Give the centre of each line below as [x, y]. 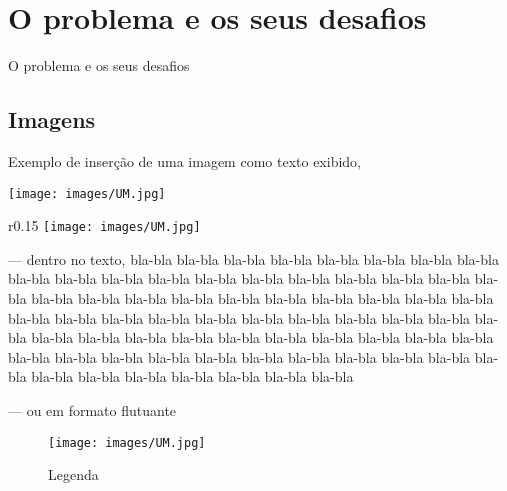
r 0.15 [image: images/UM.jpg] [104, 225]
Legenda [73, 474]
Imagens [52, 119]
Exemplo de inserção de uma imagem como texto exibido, [184, 160]
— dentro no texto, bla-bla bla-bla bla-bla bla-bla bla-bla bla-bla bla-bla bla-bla [253, 258]
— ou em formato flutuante [92, 409]
